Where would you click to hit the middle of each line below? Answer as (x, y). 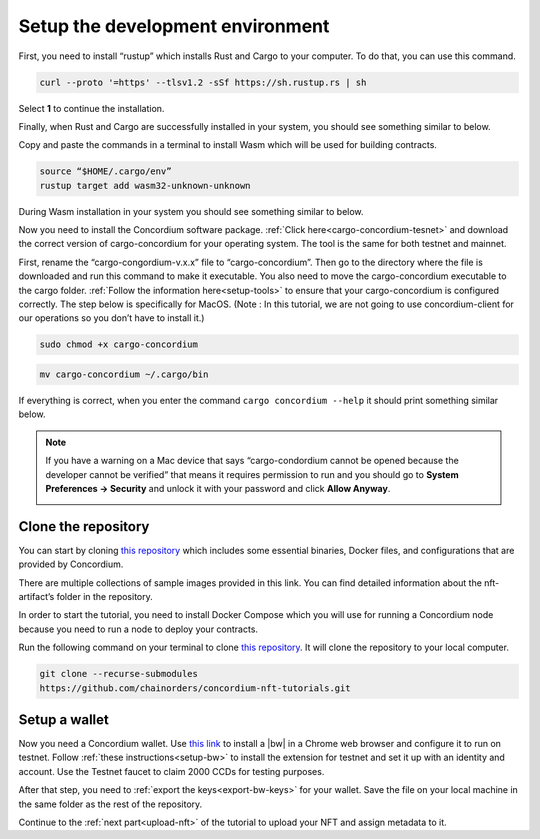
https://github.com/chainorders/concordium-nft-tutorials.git (195, 688)
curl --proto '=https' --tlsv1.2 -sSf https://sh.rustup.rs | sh (203, 82)
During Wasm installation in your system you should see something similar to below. (191, 211)
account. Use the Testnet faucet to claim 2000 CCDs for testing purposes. (171, 771)
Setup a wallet (63, 719)
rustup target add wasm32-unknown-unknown (145, 185)
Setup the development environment (174, 26)
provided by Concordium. (71, 564)
